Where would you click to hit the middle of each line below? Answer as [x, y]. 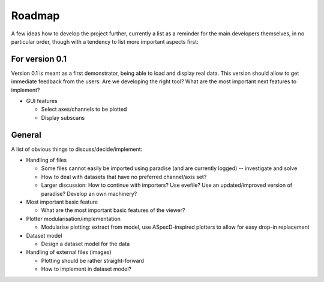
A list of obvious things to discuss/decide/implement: [77, 149]
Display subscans [63, 117]
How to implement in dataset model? [86, 269]
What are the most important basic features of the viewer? [113, 210]
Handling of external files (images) [69, 252]
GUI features [42, 101]
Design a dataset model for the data [85, 244]
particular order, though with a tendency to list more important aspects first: [105, 41]
